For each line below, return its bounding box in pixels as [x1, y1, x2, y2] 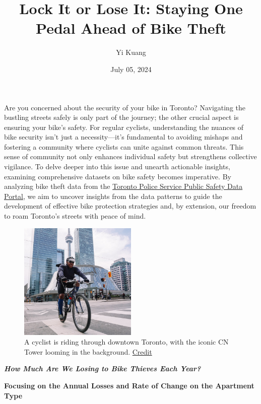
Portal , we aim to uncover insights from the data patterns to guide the [4, 190, 222, 201]
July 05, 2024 [110, 63, 152, 74]
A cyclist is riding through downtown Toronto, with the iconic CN [24, 336, 229, 347]
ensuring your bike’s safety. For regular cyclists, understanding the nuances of [4, 121, 244, 132]
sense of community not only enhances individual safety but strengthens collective [4, 151, 257, 162]
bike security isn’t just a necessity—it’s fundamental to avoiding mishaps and [4, 131, 243, 142]
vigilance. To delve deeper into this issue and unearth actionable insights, [4, 161, 230, 172]
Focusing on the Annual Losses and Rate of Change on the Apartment [4, 380, 254, 390]
